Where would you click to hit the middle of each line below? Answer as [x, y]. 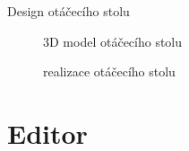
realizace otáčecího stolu [109, 71]
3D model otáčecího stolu [113, 41]
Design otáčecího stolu [69, 11]
